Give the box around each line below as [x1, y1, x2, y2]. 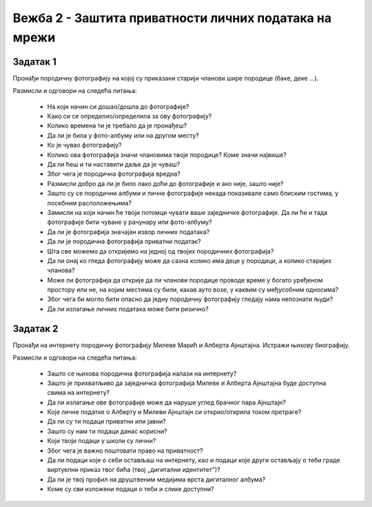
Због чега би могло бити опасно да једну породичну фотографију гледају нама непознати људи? [47, 295, 333, 303]
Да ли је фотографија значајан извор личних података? [47, 227, 210, 236]
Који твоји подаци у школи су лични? [47, 437, 156, 445]
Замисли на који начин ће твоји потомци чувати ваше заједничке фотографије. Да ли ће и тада [47, 208, 328, 216]
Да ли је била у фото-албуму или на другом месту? [47, 131, 199, 139]
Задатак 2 [12, 322, 59, 334]
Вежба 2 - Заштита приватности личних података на [12, 10, 332, 25]
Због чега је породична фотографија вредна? [47, 169, 180, 178]
